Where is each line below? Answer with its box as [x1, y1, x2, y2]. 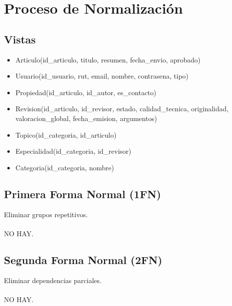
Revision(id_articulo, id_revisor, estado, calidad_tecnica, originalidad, [15, 103, 229, 114]
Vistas [4, 31, 36, 46]
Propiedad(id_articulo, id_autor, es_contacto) [15, 87, 157, 97]
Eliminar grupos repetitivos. [4, 209, 88, 219]
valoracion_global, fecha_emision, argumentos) [15, 113, 157, 123]
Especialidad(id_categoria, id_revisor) [15, 146, 131, 156]
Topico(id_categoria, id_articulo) [15, 129, 117, 140]
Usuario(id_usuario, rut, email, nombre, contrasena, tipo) [15, 71, 189, 81]
